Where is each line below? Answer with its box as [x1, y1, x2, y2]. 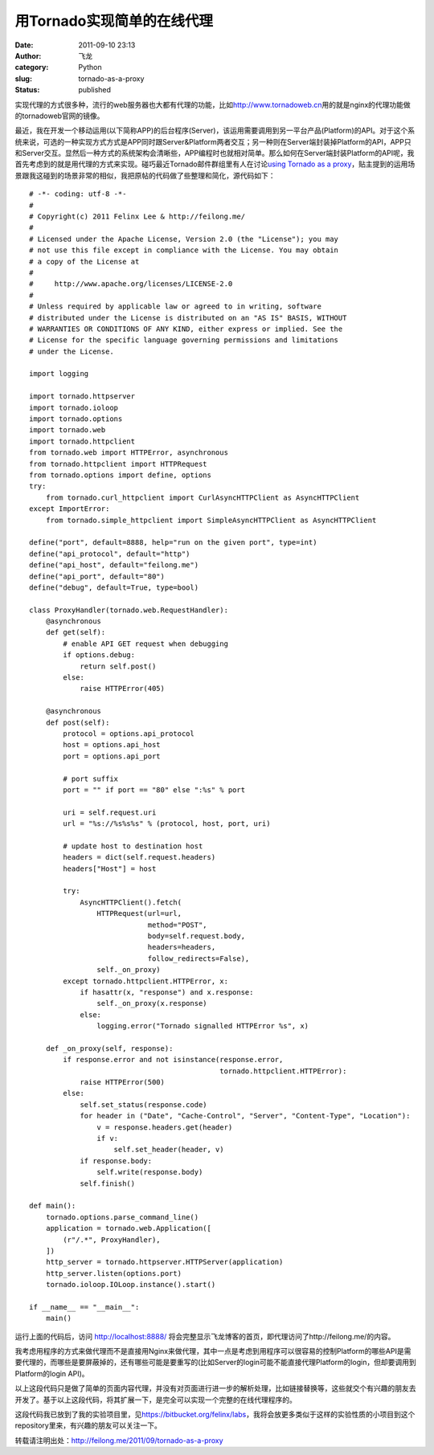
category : [14, 63, 49, 72]
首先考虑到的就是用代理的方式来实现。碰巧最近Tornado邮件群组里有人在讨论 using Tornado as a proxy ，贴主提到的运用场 [14, 159, 416, 169]
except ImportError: [29, 505, 110, 513]
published [78, 85, 112, 95]
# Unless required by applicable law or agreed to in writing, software [29, 302, 321, 311]
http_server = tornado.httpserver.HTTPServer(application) [45, 1257, 284, 1267]
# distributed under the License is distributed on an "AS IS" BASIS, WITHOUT [29, 313, 347, 322]
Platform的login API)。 [14, 1368, 89, 1378]
